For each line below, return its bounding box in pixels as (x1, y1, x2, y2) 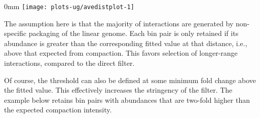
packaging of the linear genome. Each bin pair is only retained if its (28, 28, 239, 38)
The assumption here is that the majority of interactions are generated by (4, 18, 234, 28)
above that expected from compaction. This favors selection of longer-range (4, 48, 238, 58)
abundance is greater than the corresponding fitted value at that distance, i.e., (4, 37, 247, 48)
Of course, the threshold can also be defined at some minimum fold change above (4, 74, 256, 85)
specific (4, 28, 27, 38)
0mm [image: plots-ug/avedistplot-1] (4, 1, 134, 11)
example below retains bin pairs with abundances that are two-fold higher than (4, 94, 250, 105)
